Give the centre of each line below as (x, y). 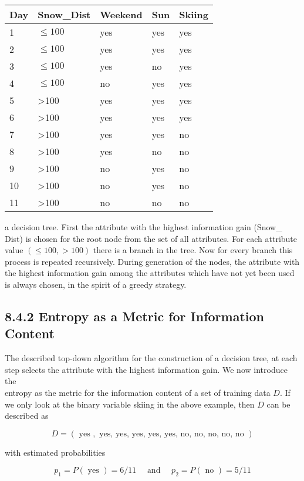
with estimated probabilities (55, 452)
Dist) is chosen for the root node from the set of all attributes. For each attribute (151, 238)
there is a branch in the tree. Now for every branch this (193, 250)
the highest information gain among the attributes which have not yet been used (150, 273)
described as (27, 416)
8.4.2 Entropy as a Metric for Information (135, 316)
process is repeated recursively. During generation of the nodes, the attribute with (152, 261)
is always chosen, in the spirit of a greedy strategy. (96, 284)
